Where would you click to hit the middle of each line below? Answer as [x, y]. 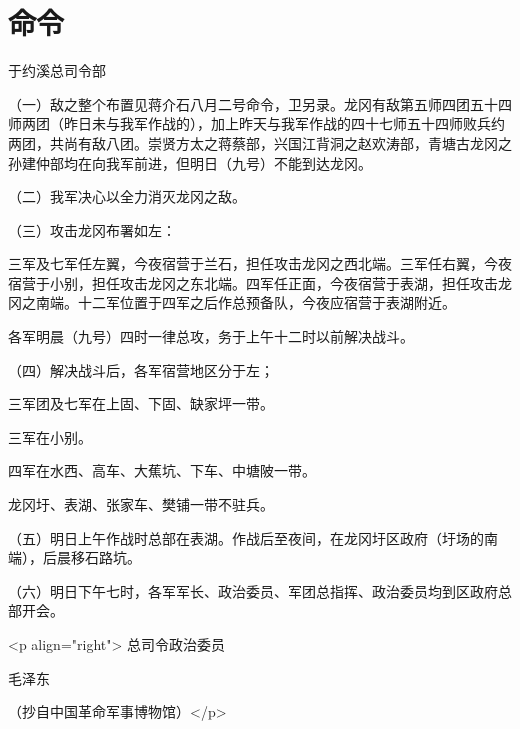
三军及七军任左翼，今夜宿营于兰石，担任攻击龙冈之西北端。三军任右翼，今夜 [260, 263]
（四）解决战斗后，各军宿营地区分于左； [141, 369]
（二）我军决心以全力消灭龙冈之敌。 [127, 196]
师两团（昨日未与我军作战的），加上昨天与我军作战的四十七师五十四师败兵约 [256, 123]
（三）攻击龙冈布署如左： [92, 229]
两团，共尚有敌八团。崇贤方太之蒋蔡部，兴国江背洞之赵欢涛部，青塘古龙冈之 [260, 142]
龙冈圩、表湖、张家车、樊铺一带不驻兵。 [141, 504]
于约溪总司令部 [57, 70]
